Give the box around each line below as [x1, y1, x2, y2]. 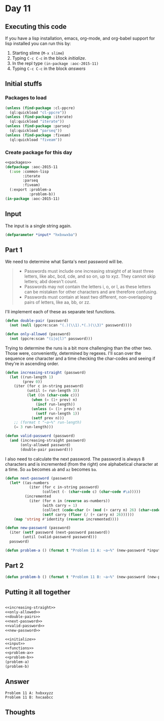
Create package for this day [5, 149, 72, 155]
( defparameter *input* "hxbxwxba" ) [5, 232, 78, 237]
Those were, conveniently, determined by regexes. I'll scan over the [5, 350, 142, 356]
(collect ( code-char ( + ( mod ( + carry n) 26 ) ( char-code [42, 507, 161, 512]
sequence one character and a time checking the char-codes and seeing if [5, 355, 155, 361]
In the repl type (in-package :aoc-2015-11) [12, 61, 99, 66]
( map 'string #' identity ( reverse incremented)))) [14, 517, 119, 522]
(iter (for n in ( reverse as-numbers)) [29, 499, 110, 503]
